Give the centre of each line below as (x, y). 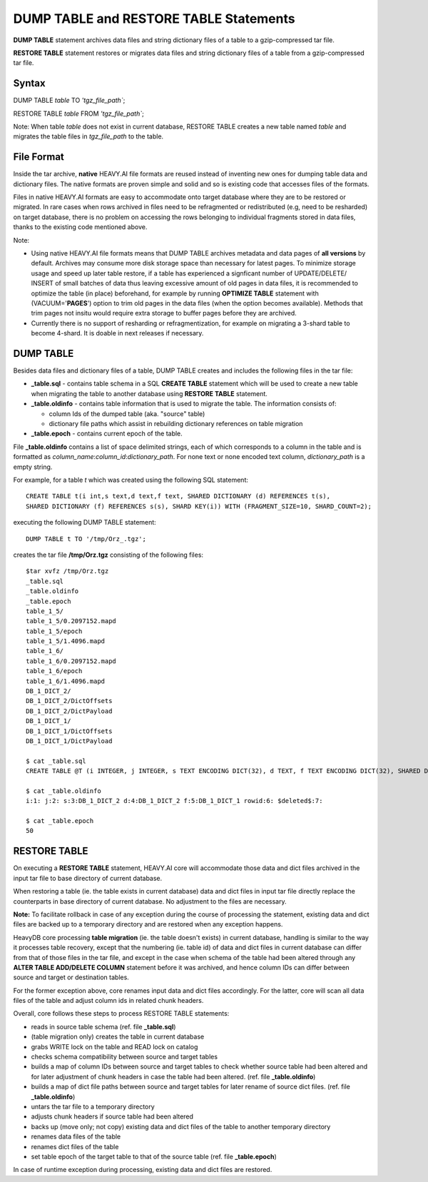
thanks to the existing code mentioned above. (80, 227)
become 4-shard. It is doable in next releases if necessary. (117, 333)
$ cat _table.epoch (60, 821)
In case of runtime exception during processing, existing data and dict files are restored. (143, 1170)
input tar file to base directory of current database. (88, 878)
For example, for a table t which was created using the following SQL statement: (131, 480)
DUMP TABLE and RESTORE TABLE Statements (154, 19)
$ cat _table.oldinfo (63, 791)
